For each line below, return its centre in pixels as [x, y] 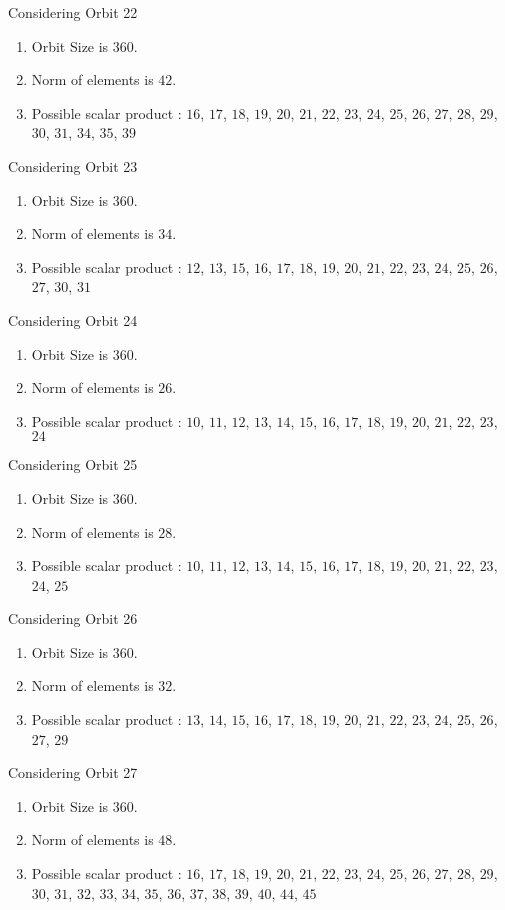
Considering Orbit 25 [73, 464]
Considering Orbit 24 [73, 319]
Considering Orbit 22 [73, 12]
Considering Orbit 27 [73, 772]
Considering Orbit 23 [73, 165]
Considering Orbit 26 [73, 618]
